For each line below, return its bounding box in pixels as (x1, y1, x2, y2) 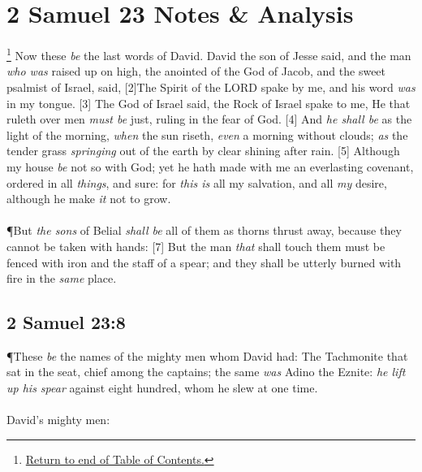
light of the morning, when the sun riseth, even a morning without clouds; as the (6, 126, 408, 143)
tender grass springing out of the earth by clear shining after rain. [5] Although (6, 142, 400, 159)
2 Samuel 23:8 (6, 310, 126, 335)
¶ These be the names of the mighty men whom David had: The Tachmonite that (6, 347, 408, 364)
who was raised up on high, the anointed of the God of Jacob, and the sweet (6, 63, 386, 80)
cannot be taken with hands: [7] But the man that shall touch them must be (6, 237, 385, 254)
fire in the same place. (6, 270, 117, 287)
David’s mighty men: (6, 411, 110, 428)
